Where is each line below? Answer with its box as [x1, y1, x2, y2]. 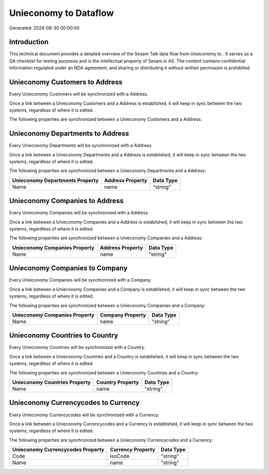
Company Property [100, 312, 146, 318]
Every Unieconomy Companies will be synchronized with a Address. [9, 210, 149, 216]
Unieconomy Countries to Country [9, 331, 119, 340]
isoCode [110, 453, 130, 460]
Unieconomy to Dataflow [9, 7, 114, 18]
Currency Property [110, 446, 155, 453]
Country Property [96, 379, 139, 386]
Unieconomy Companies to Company [9, 264, 128, 273]
